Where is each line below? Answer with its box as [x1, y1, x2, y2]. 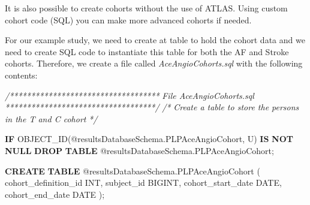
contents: [5, 68, 38, 81]
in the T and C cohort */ [5, 112, 98, 125]
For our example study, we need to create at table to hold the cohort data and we [5, 34, 305, 46]
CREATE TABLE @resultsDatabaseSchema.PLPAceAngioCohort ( [5, 164, 260, 177]
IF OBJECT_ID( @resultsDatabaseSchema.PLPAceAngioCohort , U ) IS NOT [5, 132, 293, 145]
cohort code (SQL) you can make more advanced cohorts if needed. [5, 13, 252, 26]
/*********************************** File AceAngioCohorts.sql [5, 89, 254, 101]
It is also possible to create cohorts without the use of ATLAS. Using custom [5, 2, 288, 14]
